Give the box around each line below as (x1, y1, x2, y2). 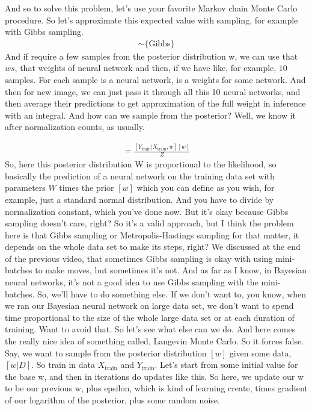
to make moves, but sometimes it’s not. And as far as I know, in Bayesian (35, 264, 307, 276)
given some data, (229, 346, 292, 359)
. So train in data (31, 358, 96, 371)
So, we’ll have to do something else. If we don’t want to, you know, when (37, 287, 307, 300)
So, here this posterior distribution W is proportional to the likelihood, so (5, 158, 277, 170)
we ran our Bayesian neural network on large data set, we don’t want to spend (5, 299, 294, 312)
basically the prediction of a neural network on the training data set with (5, 169, 275, 182)
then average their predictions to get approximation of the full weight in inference (5, 97, 306, 110)
